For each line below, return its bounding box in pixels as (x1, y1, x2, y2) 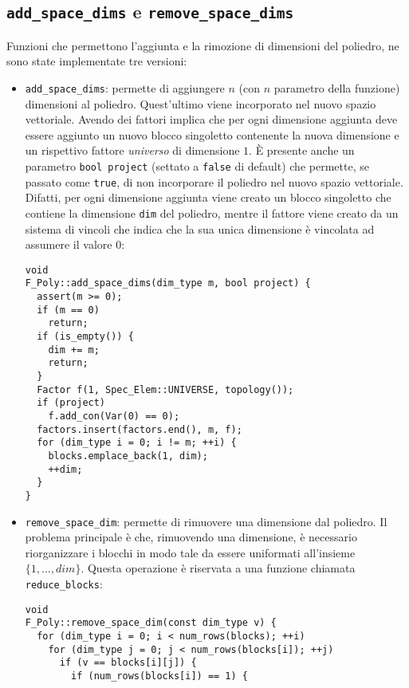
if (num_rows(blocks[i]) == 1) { (71, 670, 248, 682)
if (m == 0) (37, 304, 100, 316)
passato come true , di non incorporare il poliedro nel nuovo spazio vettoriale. (25, 173, 403, 190)
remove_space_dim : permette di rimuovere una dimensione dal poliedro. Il (25, 513, 387, 529)
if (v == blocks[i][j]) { (59, 657, 197, 669)
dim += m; (48, 344, 100, 356)
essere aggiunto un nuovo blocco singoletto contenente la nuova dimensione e (25, 126, 399, 143)
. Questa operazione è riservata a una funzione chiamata (81, 560, 356, 576)
